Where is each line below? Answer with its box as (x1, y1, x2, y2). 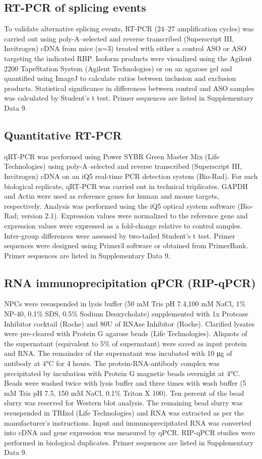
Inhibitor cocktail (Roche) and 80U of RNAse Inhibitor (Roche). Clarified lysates (4, 318, 255, 329)
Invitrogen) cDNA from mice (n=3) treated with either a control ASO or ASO (4, 43, 247, 54)
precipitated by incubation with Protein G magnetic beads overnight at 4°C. (4, 368, 240, 378)
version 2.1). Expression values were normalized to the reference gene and (21, 210, 248, 221)
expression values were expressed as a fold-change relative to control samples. (4, 220, 242, 231)
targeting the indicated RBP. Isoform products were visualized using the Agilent (4, 53, 252, 63)
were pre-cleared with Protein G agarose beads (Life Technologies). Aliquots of (4, 328, 247, 339)
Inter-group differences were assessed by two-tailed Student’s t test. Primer (4, 230, 235, 241)
